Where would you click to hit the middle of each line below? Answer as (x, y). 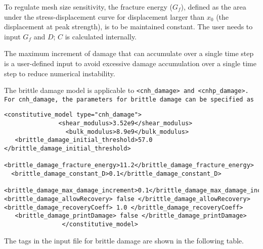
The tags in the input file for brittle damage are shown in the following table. (124, 240)
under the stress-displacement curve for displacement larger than (104, 16)
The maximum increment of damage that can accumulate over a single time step (129, 53)
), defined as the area (213, 7)
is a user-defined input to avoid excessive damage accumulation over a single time (130, 63)
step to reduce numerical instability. (60, 73)
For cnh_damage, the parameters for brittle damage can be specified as (129, 99)
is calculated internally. (101, 36)
